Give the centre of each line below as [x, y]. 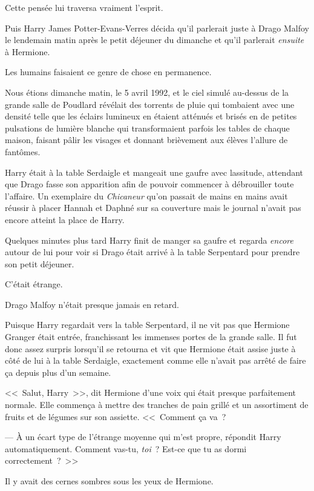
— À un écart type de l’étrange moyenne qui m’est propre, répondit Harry [143, 437]
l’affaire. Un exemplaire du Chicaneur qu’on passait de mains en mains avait [146, 195]
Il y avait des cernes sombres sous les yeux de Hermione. [109, 481]
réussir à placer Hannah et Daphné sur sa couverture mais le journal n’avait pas [153, 208]
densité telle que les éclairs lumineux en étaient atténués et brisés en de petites [151, 116]
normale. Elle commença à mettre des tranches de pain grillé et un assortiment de [157, 405]
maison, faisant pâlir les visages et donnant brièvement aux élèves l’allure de [146, 140]
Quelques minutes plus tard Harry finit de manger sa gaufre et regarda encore [149, 240]
